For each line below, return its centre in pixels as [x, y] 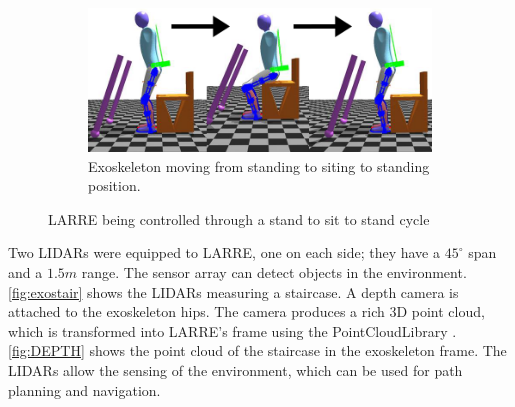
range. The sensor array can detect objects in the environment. [274, 272]
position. [114, 185]
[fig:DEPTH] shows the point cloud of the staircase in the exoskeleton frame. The [257, 350]
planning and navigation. [84, 389]
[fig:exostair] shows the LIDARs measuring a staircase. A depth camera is [233, 291]
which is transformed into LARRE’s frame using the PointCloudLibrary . [232, 330]
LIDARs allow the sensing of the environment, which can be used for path [235, 370]
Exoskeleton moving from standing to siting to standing [259, 165]
